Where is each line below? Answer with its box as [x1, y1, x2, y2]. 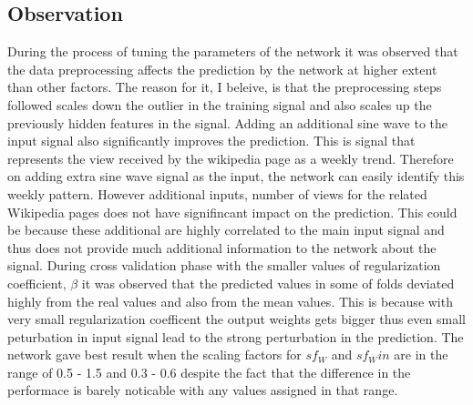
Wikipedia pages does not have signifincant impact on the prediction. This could [7, 202, 458, 221]
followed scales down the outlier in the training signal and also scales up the [7, 95, 432, 114]
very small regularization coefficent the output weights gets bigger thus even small [7, 309, 466, 329]
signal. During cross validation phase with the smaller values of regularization [7, 256, 441, 275]
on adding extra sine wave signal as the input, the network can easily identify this [7, 167, 465, 186]
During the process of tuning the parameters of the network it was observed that [7, 42, 458, 61]
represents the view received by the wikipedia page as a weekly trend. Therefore [7, 148, 454, 167]
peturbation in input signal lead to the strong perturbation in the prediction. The [7, 327, 464, 346]
